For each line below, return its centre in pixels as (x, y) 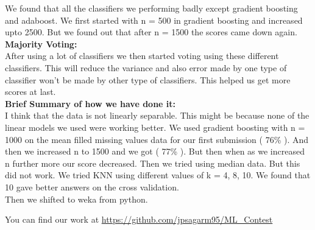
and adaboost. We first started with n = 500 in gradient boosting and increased (154, 20)
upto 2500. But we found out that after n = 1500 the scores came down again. (151, 32)
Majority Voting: (41, 44)
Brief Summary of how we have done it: (90, 103)
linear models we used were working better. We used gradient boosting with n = (155, 127)
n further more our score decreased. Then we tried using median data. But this (153, 163)
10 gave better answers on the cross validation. (92, 186)
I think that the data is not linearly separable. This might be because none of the (157, 115)
